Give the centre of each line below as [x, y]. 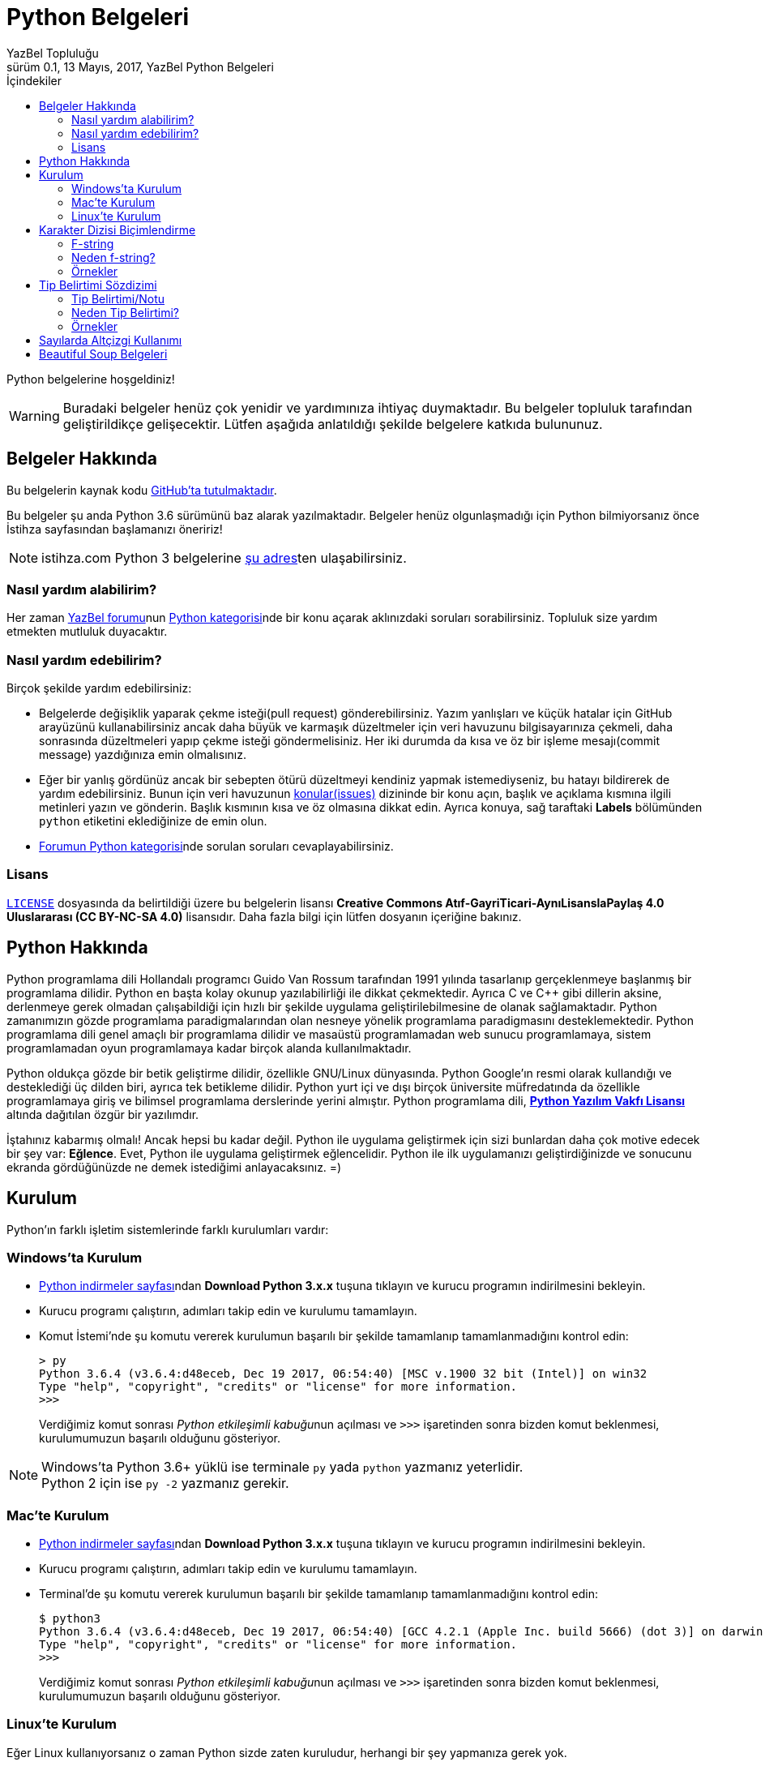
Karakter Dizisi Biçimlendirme [118, 229]
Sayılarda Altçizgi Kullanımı [111, 340]
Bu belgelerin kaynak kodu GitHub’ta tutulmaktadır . [142, 490]
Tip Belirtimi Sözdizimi [98, 285]
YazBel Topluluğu [53, 53]
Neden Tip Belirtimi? [125, 312]
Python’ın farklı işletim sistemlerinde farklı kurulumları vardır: [168, 1229]
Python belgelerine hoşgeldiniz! [91, 379]
